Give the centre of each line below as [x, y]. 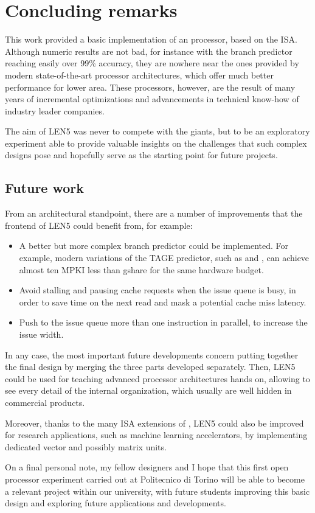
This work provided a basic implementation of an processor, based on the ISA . [151, 39]
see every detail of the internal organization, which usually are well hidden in [148, 390]
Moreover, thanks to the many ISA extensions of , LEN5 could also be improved [154, 423]
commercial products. [45, 402]
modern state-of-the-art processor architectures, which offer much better [139, 75]
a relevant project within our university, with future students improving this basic [157, 491]
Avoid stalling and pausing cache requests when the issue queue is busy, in [157, 290]
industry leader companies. [55, 110]
